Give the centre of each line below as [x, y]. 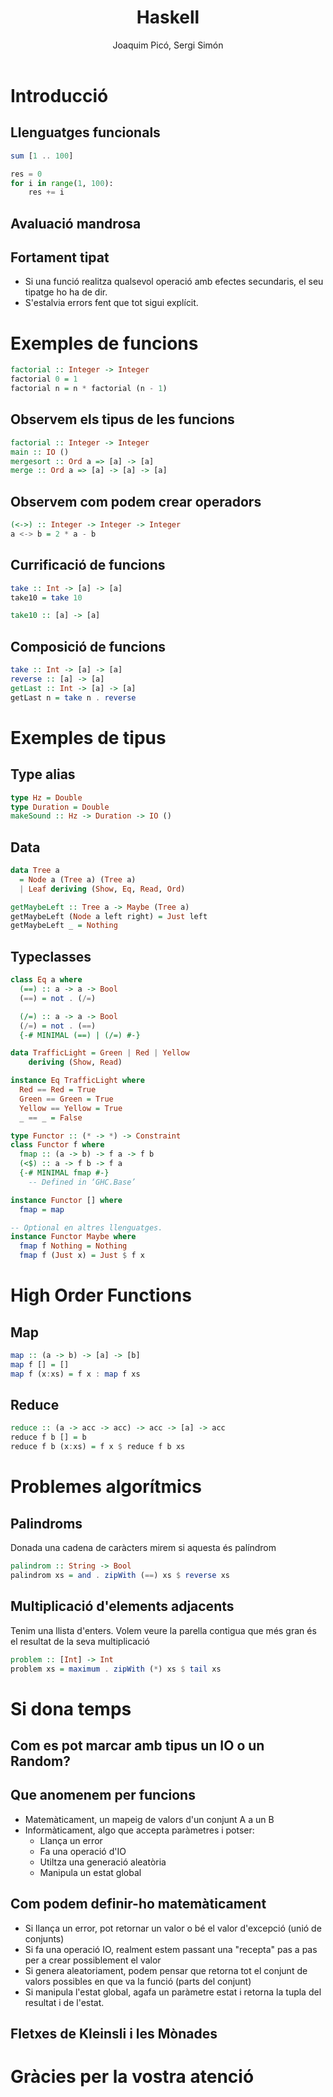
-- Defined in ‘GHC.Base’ [82, 1182]
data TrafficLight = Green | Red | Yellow [100, 1053]
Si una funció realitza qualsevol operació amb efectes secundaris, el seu [174, 282]
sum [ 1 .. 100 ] [42, 156]
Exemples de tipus [88, 737]
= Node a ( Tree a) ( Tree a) [78, 879]
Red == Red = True [58, 1090]
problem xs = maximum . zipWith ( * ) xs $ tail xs [116, 1669]
